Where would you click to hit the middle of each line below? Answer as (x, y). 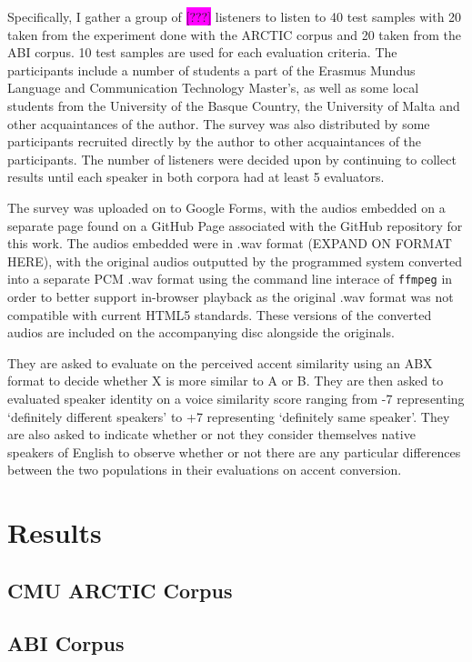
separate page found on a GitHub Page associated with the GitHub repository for (235, 225)
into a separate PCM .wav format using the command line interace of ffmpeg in (230, 279)
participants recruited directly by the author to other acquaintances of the (215, 141)
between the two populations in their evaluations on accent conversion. (205, 470)
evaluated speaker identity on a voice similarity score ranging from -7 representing (236, 398)
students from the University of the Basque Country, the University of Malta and (234, 105)
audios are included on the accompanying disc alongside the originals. (201, 332)
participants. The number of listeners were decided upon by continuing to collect (232, 159)
